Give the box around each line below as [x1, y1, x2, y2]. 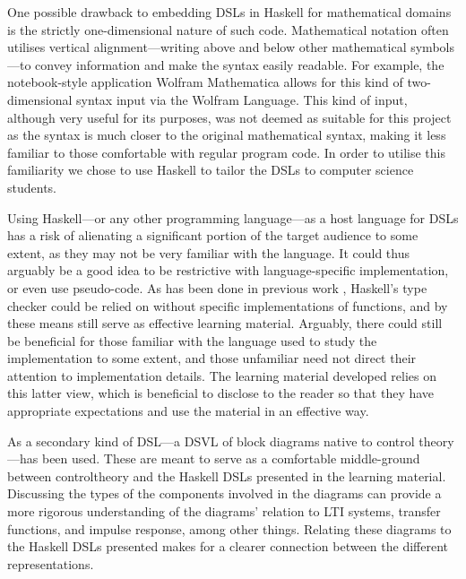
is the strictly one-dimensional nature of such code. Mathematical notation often [7, 20, 449, 39]
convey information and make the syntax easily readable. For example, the [35, 55, 444, 73]
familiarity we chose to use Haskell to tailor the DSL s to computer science [7, 160, 414, 179]
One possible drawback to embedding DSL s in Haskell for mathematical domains [7, 3, 452, 21]
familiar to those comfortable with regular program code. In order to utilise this [7, 143, 446, 161]
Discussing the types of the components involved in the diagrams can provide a [7, 484, 442, 503]
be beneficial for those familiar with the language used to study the [7, 331, 377, 350]
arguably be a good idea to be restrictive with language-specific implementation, [7, 261, 449, 280]
